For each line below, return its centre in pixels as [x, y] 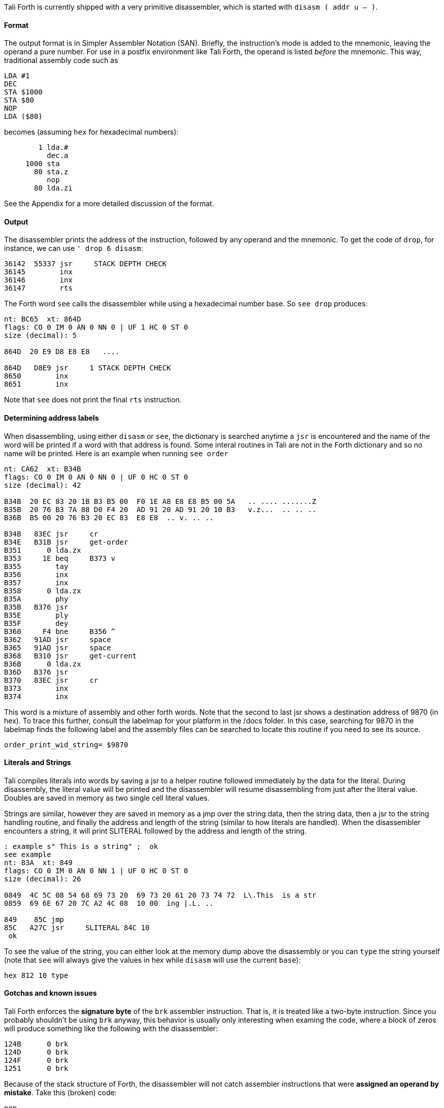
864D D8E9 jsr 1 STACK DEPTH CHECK [88, 368]
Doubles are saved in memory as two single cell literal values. [107, 798]
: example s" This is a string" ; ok [81, 846]
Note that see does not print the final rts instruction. [93, 400]
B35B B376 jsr [36, 607]
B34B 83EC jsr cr [51, 534]
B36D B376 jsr [36, 672]
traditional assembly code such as [61, 60]
